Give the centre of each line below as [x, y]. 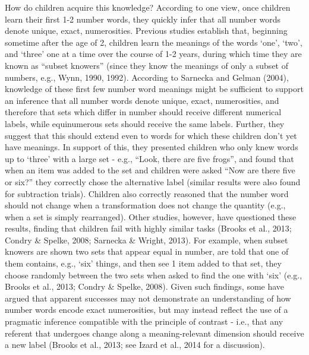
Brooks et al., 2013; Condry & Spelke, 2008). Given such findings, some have [145, 286]
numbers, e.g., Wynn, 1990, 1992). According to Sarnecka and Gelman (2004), [147, 77]
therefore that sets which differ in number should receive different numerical [143, 112]
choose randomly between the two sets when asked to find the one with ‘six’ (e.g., [154, 275]
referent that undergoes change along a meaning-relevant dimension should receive [154, 333]
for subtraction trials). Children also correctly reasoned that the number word [147, 193]
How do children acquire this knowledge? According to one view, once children [148, 7]
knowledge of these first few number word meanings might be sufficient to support [154, 89]
